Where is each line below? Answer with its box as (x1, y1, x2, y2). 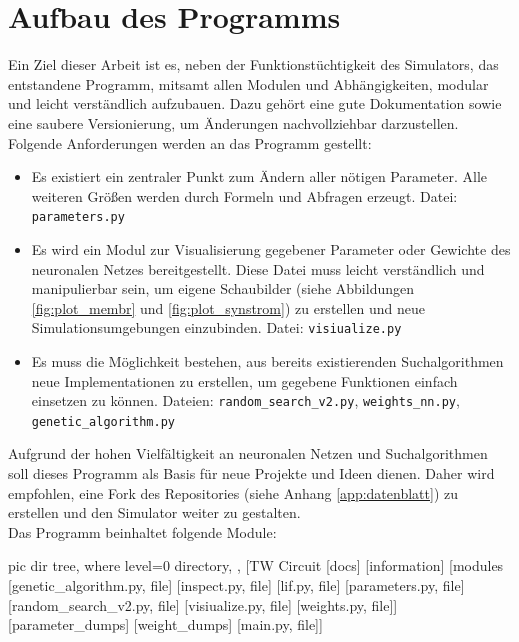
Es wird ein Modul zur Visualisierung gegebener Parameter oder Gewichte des (31, 238, 511, 259)
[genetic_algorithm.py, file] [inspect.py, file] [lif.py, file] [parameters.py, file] (8, 575, 465, 596)
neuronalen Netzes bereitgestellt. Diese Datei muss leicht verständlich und (31, 258, 485, 279)
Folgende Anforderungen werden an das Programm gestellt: (8, 132, 372, 153)
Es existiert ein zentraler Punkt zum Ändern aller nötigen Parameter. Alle (31, 166, 488, 187)
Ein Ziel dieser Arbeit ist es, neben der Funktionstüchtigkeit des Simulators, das (8, 54, 499, 75)
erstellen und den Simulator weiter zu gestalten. (8, 502, 301, 523)
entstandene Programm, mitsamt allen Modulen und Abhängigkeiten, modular (8, 73, 489, 94)
